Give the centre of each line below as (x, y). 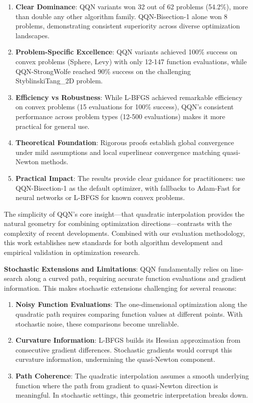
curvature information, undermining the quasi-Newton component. (115, 359)
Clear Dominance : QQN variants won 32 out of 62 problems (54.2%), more (132, 6)
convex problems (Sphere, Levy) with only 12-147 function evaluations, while (131, 61)
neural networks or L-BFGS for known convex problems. (100, 197)
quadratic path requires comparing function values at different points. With (129, 314)
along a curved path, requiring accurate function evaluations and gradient (135, 278)
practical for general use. (52, 126)
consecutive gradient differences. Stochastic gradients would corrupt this (124, 349)
